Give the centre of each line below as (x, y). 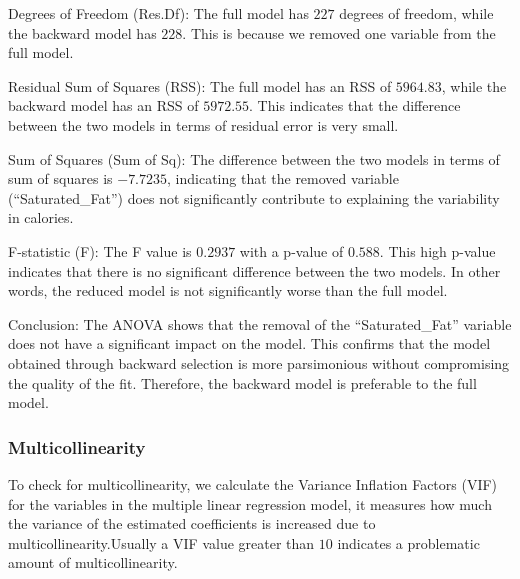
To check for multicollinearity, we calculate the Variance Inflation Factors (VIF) (253, 483)
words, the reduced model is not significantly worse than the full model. (228, 290)
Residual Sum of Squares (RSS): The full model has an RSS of (200, 85)
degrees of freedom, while (416, 13)
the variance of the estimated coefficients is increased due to (192, 523)
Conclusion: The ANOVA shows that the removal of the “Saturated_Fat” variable (260, 323)
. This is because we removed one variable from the (339, 32)
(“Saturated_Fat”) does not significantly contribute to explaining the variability (254, 197)
